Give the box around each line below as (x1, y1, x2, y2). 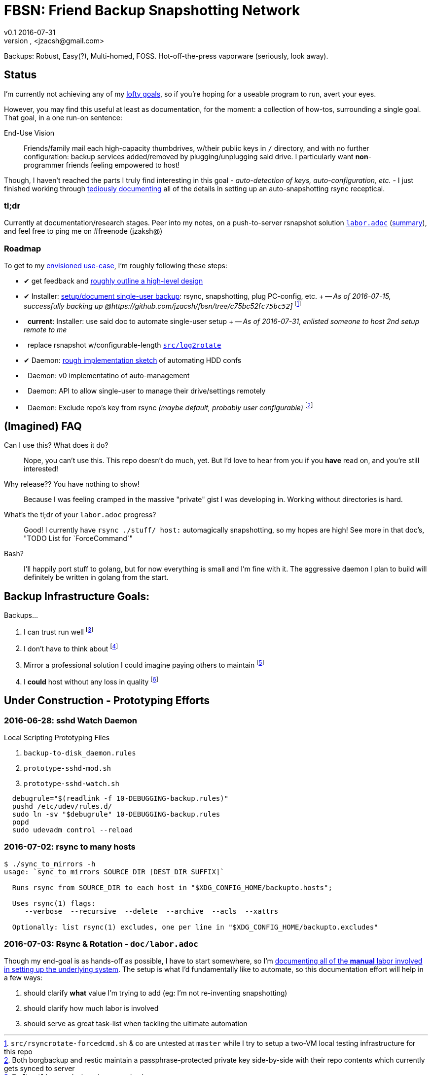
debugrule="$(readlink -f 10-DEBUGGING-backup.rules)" (12, 794, 229, 802)
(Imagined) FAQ (4, 420, 82, 432)
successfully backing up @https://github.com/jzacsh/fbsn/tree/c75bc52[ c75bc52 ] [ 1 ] (24, 300, 301, 310)
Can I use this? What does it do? (4, 441, 108, 450)
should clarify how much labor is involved (24, 1004, 159, 1013)
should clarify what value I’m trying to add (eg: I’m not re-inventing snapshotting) (24, 989, 288, 998)
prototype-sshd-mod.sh (24, 764, 111, 772)
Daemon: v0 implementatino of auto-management (27, 371, 190, 380)
